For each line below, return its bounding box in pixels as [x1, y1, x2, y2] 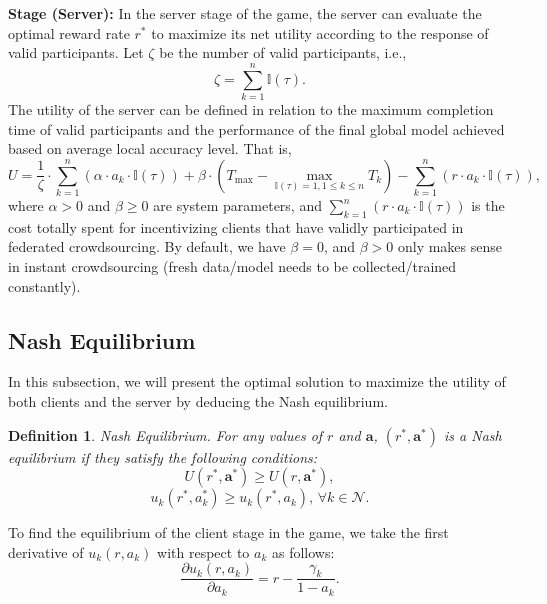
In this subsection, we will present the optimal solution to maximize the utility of [8, 371, 506, 392]
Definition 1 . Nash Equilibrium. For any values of [8, 424, 323, 445]
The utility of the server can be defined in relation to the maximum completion [8, 98, 494, 119]
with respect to [157, 541, 250, 562]
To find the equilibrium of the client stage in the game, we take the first [8, 522, 449, 543]
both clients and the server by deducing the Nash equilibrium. [8, 390, 388, 411]
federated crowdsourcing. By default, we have [8, 236, 286, 257]
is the [471, 195, 505, 216]
